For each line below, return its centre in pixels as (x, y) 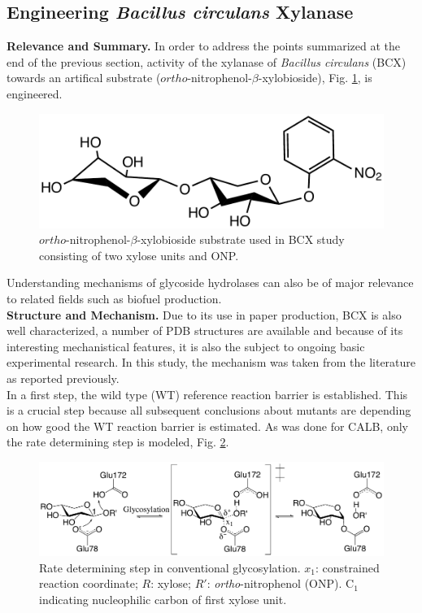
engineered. (35, 93)
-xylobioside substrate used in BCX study (241, 239)
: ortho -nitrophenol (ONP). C (281, 583)
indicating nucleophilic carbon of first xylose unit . (163, 600)
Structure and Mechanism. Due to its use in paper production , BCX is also (204, 314)
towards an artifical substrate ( (84, 78)
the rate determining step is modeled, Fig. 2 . (118, 442)
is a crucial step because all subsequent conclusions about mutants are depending (209, 410)
